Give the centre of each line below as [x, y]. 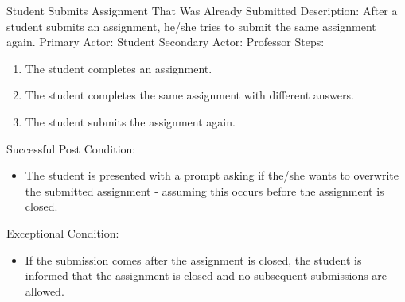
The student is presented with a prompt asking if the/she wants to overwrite [212, 175]
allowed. [45, 290]
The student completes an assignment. [119, 68]
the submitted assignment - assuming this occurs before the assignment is [204, 190]
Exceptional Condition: [63, 232]
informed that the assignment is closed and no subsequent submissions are [206, 275]
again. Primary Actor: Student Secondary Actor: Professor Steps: [166, 42]
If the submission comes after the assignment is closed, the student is [193, 259]
